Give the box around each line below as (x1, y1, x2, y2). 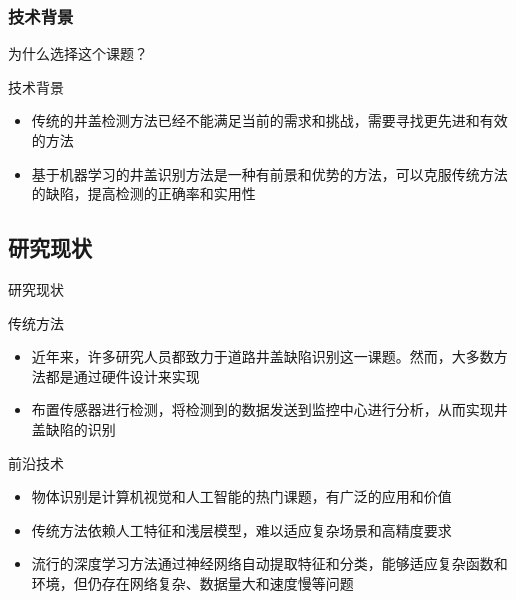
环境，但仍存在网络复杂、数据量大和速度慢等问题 (31, 572, 354, 593)
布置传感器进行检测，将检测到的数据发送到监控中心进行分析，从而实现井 (31, 399, 508, 420)
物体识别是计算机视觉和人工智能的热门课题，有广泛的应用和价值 (31, 486, 452, 507)
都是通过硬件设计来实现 (45, 365, 200, 386)
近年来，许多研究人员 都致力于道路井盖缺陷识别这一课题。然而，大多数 (31, 346, 494, 367)
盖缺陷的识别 (31, 418, 116, 439)
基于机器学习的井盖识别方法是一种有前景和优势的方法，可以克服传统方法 (31, 163, 508, 184)
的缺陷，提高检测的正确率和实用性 (31, 183, 256, 204)
